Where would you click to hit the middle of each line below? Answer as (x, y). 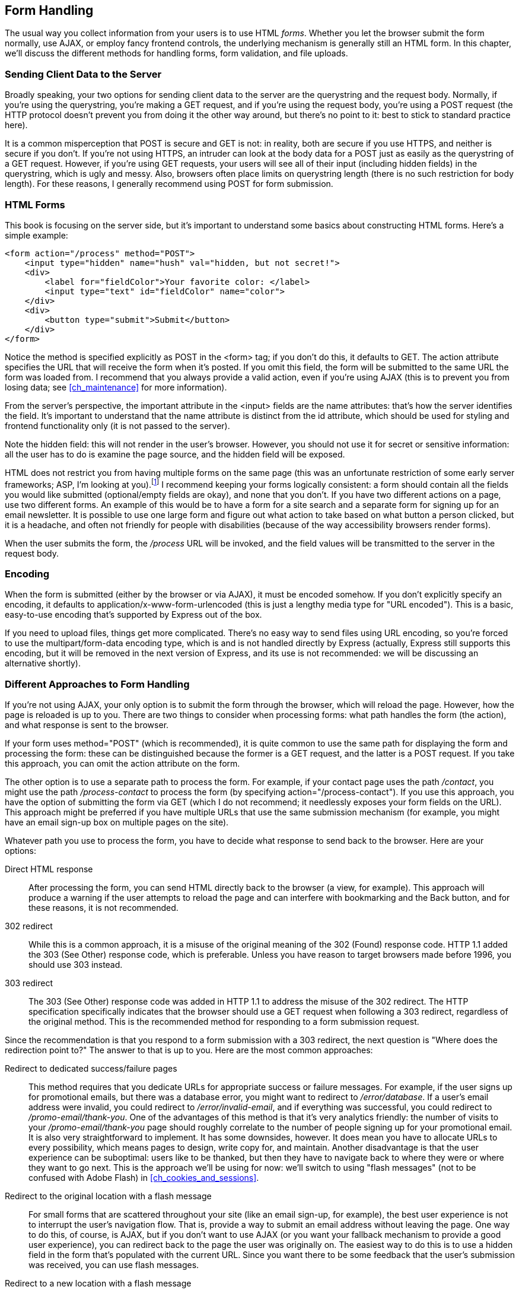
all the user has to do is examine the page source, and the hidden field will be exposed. (175, 454)
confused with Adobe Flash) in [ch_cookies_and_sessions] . (144, 1178)
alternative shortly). (43, 663)
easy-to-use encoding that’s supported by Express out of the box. (133, 615)
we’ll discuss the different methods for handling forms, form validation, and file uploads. (176, 53)
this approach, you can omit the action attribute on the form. (122, 764)
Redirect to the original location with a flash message (108, 1196)
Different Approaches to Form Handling (97, 684)
